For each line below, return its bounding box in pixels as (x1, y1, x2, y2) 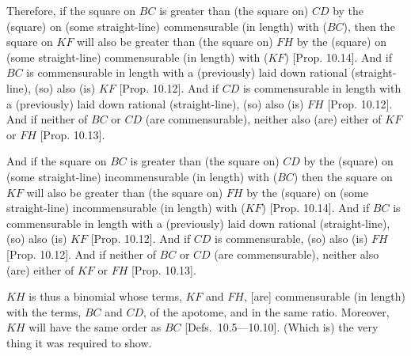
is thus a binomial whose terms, (29, 288, 182, 305)
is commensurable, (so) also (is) (215, 230, 368, 247)
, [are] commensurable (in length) (243, 288, 405, 305)
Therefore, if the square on (6, 2, 136, 18)
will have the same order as (29, 319, 162, 335)
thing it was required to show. (6, 334, 152, 350)
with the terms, (6, 303, 82, 320)
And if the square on (6, 153, 107, 169)
